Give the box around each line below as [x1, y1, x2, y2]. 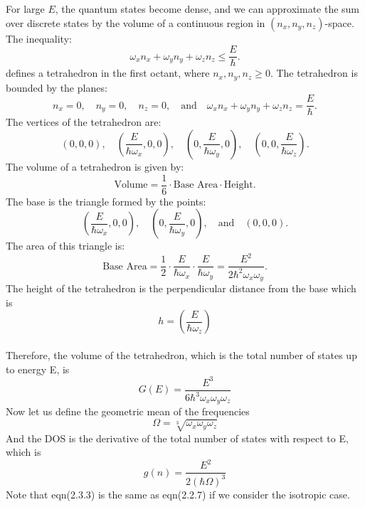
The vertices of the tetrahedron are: [6, 114, 162, 129]
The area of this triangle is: [6, 238, 125, 253]
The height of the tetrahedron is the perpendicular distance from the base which [6, 281, 356, 296]
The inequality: [6, 31, 72, 46]
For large [6, 1, 45, 16]
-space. [324, 15, 354, 30]
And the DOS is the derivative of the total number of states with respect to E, [6, 430, 349, 445]
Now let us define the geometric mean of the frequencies [6, 404, 250, 419]
